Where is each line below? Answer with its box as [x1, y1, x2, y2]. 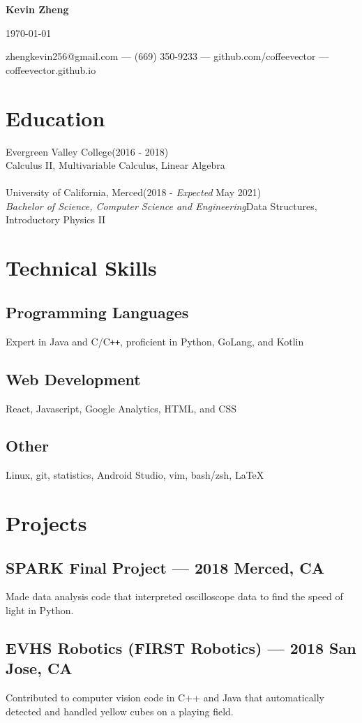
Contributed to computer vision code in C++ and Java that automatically [6, 690, 324, 705]
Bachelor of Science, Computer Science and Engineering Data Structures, [6, 198, 317, 213]
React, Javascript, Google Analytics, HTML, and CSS [6, 401, 237, 415]
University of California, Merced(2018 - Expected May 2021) [6, 185, 262, 200]
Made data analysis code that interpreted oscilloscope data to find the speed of [6, 589, 343, 604]
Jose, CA [6, 657, 73, 679]
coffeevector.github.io [6, 62, 96, 77]
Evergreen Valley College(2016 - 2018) [6, 144, 169, 158]
